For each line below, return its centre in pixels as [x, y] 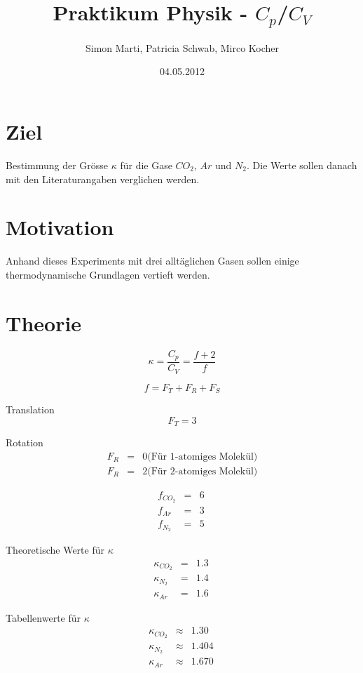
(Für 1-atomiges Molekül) [203, 457]
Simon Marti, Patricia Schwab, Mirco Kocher [182, 47]
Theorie [44, 322]
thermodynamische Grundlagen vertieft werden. [108, 274]
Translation [30, 409]
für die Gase [146, 165]
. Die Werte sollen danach [302, 165]
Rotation [25, 442]
